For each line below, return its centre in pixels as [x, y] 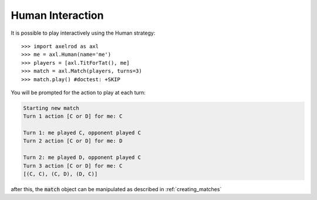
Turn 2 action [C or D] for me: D [73, 141]
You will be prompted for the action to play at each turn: [78, 92]
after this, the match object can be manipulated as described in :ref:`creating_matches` [116, 189]
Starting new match [51, 108]
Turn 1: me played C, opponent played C [82, 133]
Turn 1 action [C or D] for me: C [73, 116]
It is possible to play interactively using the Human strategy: [83, 33]
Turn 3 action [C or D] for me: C [73, 166]
